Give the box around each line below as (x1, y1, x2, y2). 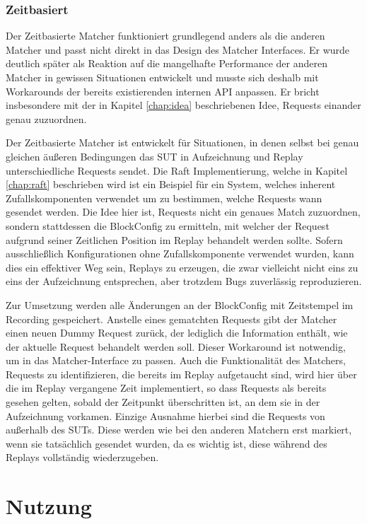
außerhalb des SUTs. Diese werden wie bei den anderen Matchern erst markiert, (6, 422, 352, 437)
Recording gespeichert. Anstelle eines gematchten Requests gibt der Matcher (6, 311, 337, 326)
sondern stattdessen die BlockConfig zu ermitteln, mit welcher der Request (6, 218, 330, 233)
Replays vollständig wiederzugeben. (6, 450, 159, 465)
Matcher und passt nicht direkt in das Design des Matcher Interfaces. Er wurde (6, 42, 350, 57)
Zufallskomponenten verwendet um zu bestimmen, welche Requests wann (6, 190, 322, 205)
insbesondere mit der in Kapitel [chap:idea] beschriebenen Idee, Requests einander (6, 98, 361, 112)
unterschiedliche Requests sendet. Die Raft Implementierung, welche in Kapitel (6, 163, 348, 177)
